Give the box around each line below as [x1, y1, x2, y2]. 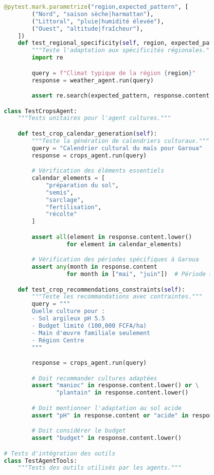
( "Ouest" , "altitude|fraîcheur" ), [32, 25, 143, 32]
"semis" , [45, 189, 74, 196]
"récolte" [45, 211, 77, 218]
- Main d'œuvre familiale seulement [32, 329, 150, 336]
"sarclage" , [45, 196, 84, 203]
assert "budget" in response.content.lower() [32, 435, 182, 442]
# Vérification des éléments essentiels [32, 167, 164, 175]
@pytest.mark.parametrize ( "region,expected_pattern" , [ [4, 3, 189, 10]
